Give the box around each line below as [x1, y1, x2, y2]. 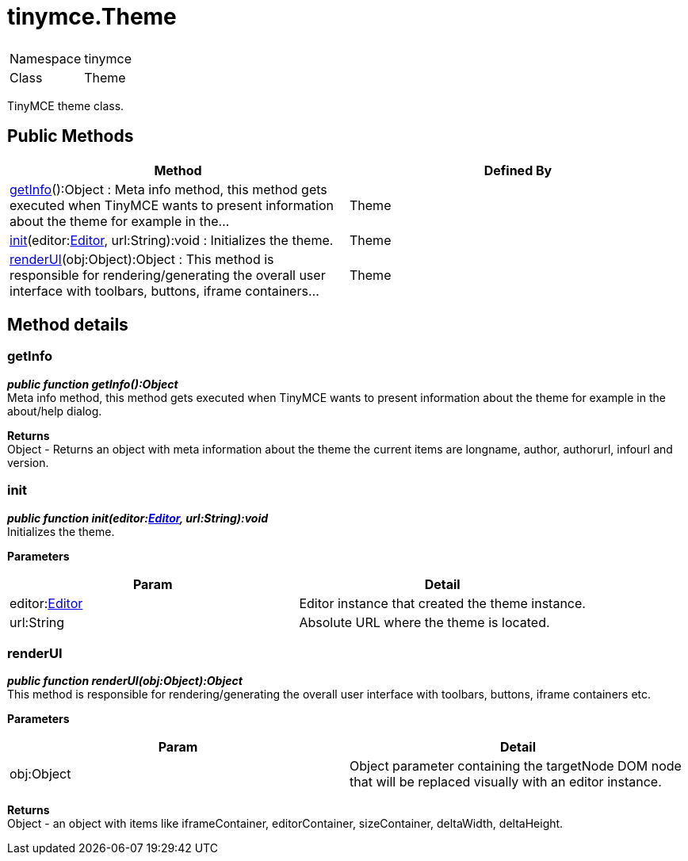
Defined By [484, 162, 552, 178]
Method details [7, 315, 128, 335]
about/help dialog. [7, 404, 102, 418]
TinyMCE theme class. [7, 98, 124, 113]
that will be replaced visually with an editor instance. [350, 774, 662, 790]
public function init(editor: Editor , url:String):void [7, 511, 269, 525]
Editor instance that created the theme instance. [299, 595, 586, 611]
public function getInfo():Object [7, 377, 178, 391]
